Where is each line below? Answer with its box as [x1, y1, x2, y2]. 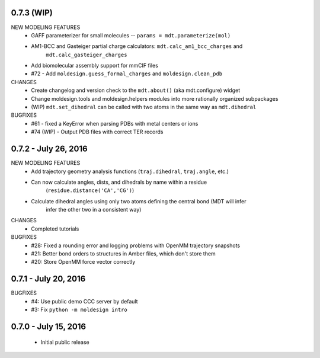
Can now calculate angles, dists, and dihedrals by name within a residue [31, 178, 207, 186]
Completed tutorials [31, 225, 79, 232]
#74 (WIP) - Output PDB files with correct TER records [31, 128, 164, 136]
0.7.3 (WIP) [11, 8, 53, 18]
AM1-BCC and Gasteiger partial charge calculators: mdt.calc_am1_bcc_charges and [31, 43, 243, 50]
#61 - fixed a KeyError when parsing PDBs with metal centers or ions [31, 120, 199, 127]
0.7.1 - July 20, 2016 [11, 274, 86, 284]
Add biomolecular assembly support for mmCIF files [31, 62, 158, 69]
